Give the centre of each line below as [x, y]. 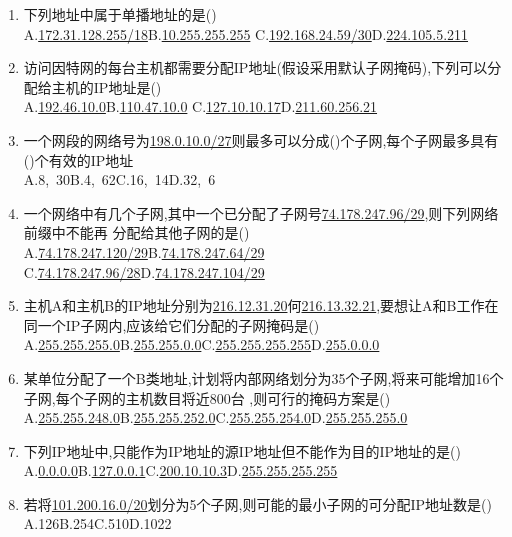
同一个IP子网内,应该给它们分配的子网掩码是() [171, 324]
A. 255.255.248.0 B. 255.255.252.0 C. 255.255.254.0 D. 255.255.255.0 [215, 417]
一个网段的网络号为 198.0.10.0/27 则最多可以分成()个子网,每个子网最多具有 [261, 139]
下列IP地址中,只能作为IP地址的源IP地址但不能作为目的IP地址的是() [242, 450]
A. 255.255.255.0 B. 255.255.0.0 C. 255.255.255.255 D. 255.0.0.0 [201, 344]
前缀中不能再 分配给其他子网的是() [136, 232]
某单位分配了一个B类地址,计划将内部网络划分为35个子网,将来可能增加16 [256, 377]
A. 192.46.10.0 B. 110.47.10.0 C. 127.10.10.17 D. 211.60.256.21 [200, 106]
